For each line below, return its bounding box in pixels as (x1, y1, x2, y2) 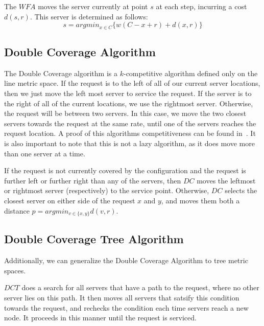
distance (4, 205, 30, 216)
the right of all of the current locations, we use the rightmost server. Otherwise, (4, 98, 253, 108)
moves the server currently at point (38, 1, 148, 11)
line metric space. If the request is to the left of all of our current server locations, (4, 78, 260, 88)
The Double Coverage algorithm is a (4, 67, 117, 78)
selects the (225, 185, 257, 196)
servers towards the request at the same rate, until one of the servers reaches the (4, 118, 256, 128)
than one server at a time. (4, 148, 85, 158)
